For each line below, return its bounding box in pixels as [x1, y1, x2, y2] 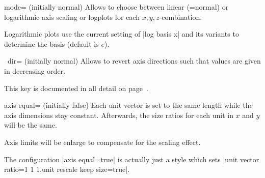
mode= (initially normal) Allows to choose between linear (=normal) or [4, 2, 229, 12]
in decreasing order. [4, 65, 65, 76]
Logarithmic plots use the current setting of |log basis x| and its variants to [4, 28, 239, 39]
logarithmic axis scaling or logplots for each [4, 11, 140, 22]
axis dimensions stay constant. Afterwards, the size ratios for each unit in [4, 109, 233, 120]
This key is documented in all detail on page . [4, 82, 148, 93]
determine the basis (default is [4, 38, 99, 49]
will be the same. [4, 120, 57, 130]
